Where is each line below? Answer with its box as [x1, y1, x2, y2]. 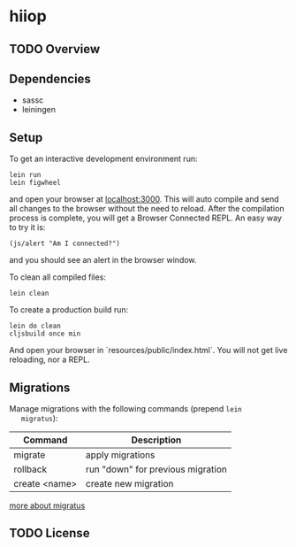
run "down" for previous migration [85, 463, 227, 475]
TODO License [9, 526, 90, 541]
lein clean [9, 289, 49, 298]
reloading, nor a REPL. [9, 354, 90, 365]
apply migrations [85, 449, 156, 461]
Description [131, 434, 182, 446]
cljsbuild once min [9, 329, 81, 338]
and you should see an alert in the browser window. [9, 255, 197, 266]
